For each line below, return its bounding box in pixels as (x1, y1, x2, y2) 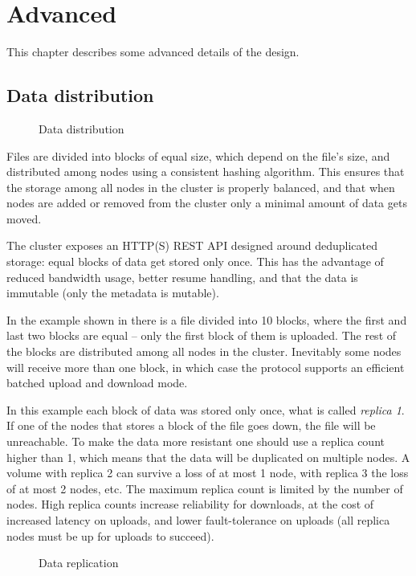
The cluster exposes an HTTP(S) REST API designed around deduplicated (6, 237, 378, 254)
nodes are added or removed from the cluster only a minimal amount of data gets (6, 194, 407, 211)
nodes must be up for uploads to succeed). (6, 527, 214, 544)
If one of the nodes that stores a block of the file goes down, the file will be (6, 417, 376, 434)
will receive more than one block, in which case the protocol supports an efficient (6, 358, 405, 375)
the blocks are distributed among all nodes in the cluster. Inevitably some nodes (6, 343, 402, 360)
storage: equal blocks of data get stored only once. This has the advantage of (6, 253, 384, 270)
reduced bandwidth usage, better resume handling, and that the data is (6, 268, 358, 285)
